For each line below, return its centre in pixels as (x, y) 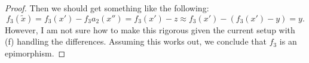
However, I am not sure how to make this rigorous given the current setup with (150, 29)
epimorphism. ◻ (35, 53)
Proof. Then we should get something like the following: (107, 8)
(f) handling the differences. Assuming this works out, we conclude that (136, 41)
